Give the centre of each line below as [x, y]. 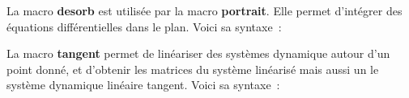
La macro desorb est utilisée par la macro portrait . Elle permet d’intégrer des [204, 10]
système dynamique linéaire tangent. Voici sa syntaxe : [143, 85]
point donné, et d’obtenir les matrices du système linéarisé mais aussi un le [193, 69]
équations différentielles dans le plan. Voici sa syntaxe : [144, 26]
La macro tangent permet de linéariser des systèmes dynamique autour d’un [198, 53]
